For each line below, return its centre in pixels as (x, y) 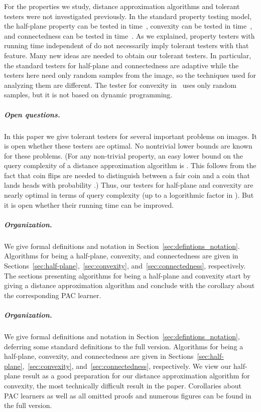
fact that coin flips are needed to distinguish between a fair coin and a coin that (127, 175)
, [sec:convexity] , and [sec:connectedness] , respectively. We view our (127, 366)
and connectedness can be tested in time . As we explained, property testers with (129, 35)
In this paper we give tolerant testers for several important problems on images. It (130, 136)
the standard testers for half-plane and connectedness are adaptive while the (121, 65)
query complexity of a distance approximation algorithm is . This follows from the (130, 165)
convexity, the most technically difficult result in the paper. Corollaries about (123, 385)
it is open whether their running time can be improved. (89, 204)
